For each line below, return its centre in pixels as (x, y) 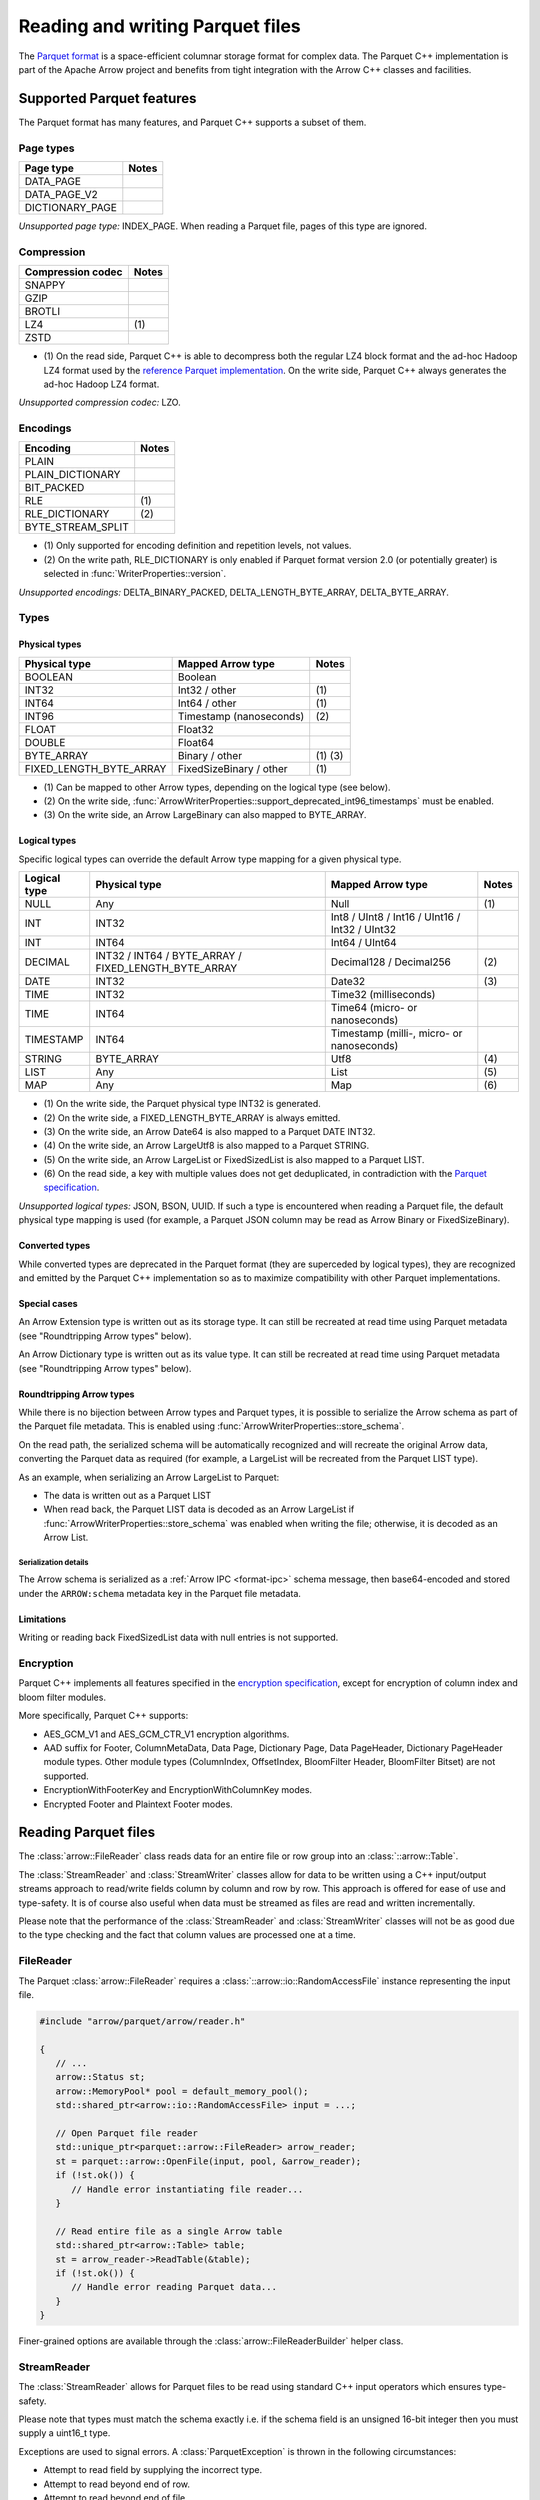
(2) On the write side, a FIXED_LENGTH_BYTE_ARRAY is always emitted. (192, 1117)
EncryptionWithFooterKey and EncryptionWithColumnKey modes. (178, 1790)
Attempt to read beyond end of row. (116, 2484)
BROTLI (42, 312)
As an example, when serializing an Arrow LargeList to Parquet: (149, 1477)
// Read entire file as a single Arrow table (169, 2231)
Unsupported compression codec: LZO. (99, 402)
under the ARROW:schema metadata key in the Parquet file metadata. (160, 1593)
